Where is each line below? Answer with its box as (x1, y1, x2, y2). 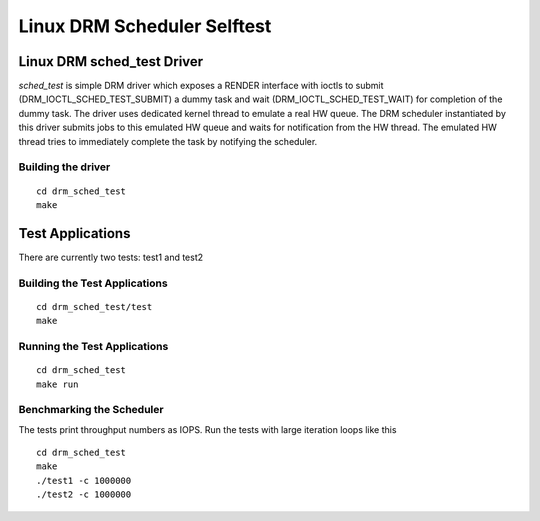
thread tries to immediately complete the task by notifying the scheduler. (18, 135, 318, 147)
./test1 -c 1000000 (36, 475, 132, 486)
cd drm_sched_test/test (36, 301, 153, 312)
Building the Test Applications (18, 276, 169, 290)
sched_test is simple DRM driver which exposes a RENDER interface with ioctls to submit (18, 80, 384, 92)
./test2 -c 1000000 (36, 489, 132, 500)
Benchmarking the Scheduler (18, 403, 164, 417)
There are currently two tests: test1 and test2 (18, 251, 204, 263)
